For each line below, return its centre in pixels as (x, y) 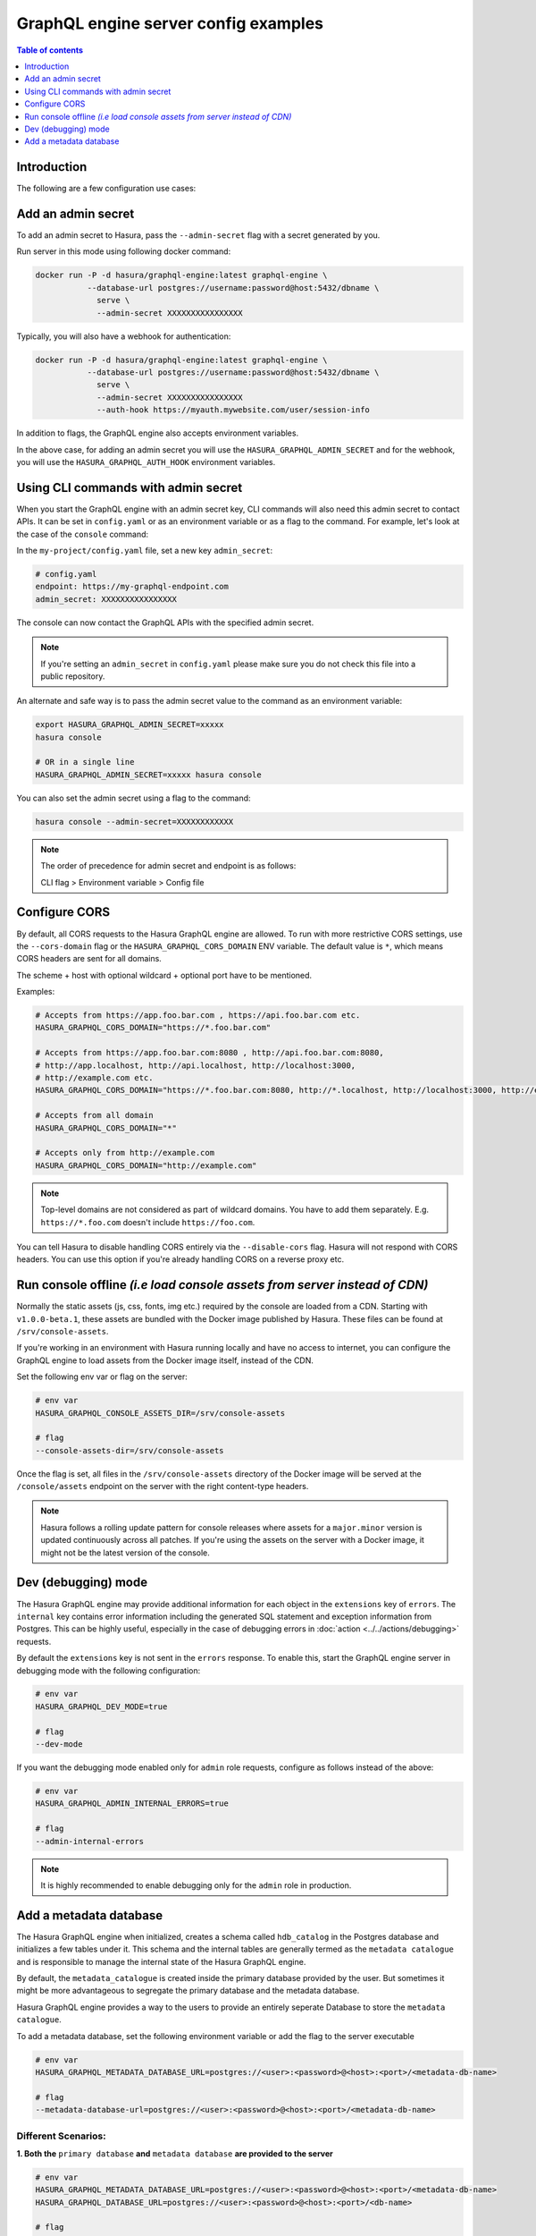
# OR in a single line (85, 762)
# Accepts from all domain (94, 1115)
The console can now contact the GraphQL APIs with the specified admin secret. (165, 623)
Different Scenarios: (61, 2136)
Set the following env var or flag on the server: (102, 1376)
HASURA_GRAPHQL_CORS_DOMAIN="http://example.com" (146, 1165)
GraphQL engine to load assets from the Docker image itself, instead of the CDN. (165, 1360)
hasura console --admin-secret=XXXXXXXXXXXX (134, 822)
